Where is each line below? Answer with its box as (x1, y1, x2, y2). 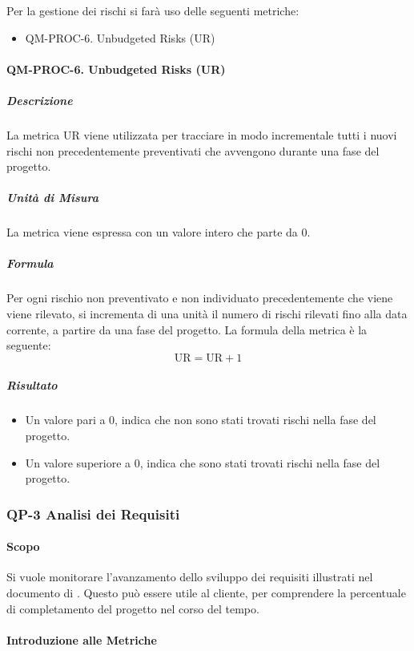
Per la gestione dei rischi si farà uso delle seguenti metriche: (6, 2, 299, 18)
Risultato (6, 377, 58, 394)
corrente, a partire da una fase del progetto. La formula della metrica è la (6, 321, 368, 338)
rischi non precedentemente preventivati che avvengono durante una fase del (6, 142, 380, 159)
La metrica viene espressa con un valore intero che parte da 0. (6, 224, 311, 241)
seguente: (6, 337, 51, 354)
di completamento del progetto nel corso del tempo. (6, 600, 259, 617)
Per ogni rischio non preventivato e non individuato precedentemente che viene (6, 289, 393, 306)
